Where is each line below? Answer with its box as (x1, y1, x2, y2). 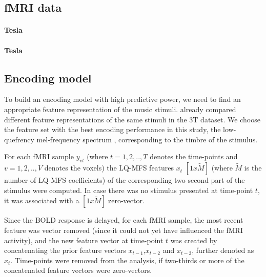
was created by (170, 235, 217, 245)
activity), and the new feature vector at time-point (4, 235, 163, 245)
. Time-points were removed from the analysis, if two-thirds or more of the (10, 254, 244, 265)
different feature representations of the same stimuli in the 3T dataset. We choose (4, 114, 260, 124)
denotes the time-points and (150, 151, 238, 162)
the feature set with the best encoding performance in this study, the (4, 124, 221, 135)
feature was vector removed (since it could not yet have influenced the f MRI (4, 224, 243, 235)
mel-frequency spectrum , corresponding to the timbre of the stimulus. (36, 134, 258, 144)
